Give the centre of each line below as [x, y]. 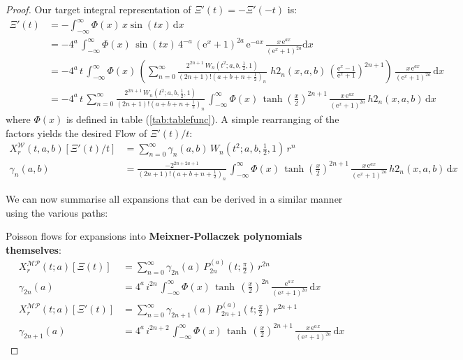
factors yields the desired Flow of [76, 132]
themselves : [34, 249]
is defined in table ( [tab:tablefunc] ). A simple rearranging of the [203, 118]
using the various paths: [57, 212]
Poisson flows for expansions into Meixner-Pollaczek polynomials [154, 236]
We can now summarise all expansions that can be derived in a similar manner [174, 198]
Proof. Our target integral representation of [98, 9]
